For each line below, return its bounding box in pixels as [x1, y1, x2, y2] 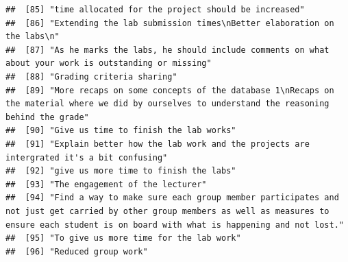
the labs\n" [5, 32, 60, 42]
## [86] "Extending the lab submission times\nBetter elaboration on [5, 18, 334, 28]
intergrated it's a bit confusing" [5, 152, 168, 163]
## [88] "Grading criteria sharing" [5, 71, 177, 82]
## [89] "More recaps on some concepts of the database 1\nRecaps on [5, 85, 334, 95]
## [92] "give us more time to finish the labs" [5, 166, 236, 176]
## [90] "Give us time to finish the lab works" [5, 126, 236, 136]
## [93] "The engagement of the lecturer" [5, 179, 207, 189]
